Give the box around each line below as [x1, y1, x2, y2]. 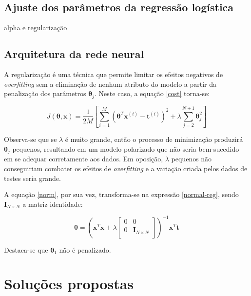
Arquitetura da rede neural [4, 46, 144, 61]
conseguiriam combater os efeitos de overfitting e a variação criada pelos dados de [4, 163, 248, 173]
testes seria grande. [4, 173, 61, 183]
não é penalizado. [59, 244, 111, 255]
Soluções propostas [4, 273, 134, 293]
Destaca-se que [4, 244, 48, 255]
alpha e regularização [4, 22, 67, 33]
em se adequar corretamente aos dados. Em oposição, [4, 154, 163, 164]
